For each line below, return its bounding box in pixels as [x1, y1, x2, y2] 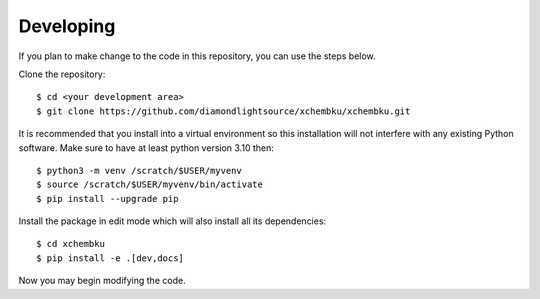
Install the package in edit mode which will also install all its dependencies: [18, 215, 327, 227]
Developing [18, 15, 116, 37]
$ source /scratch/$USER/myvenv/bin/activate [36, 179, 264, 190]
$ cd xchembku [36, 238, 105, 250]
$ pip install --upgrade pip [36, 193, 179, 204]
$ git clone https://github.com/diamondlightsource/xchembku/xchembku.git [36, 105, 411, 117]
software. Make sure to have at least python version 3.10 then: [18, 141, 274, 154]
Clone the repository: [18, 68, 106, 80]
